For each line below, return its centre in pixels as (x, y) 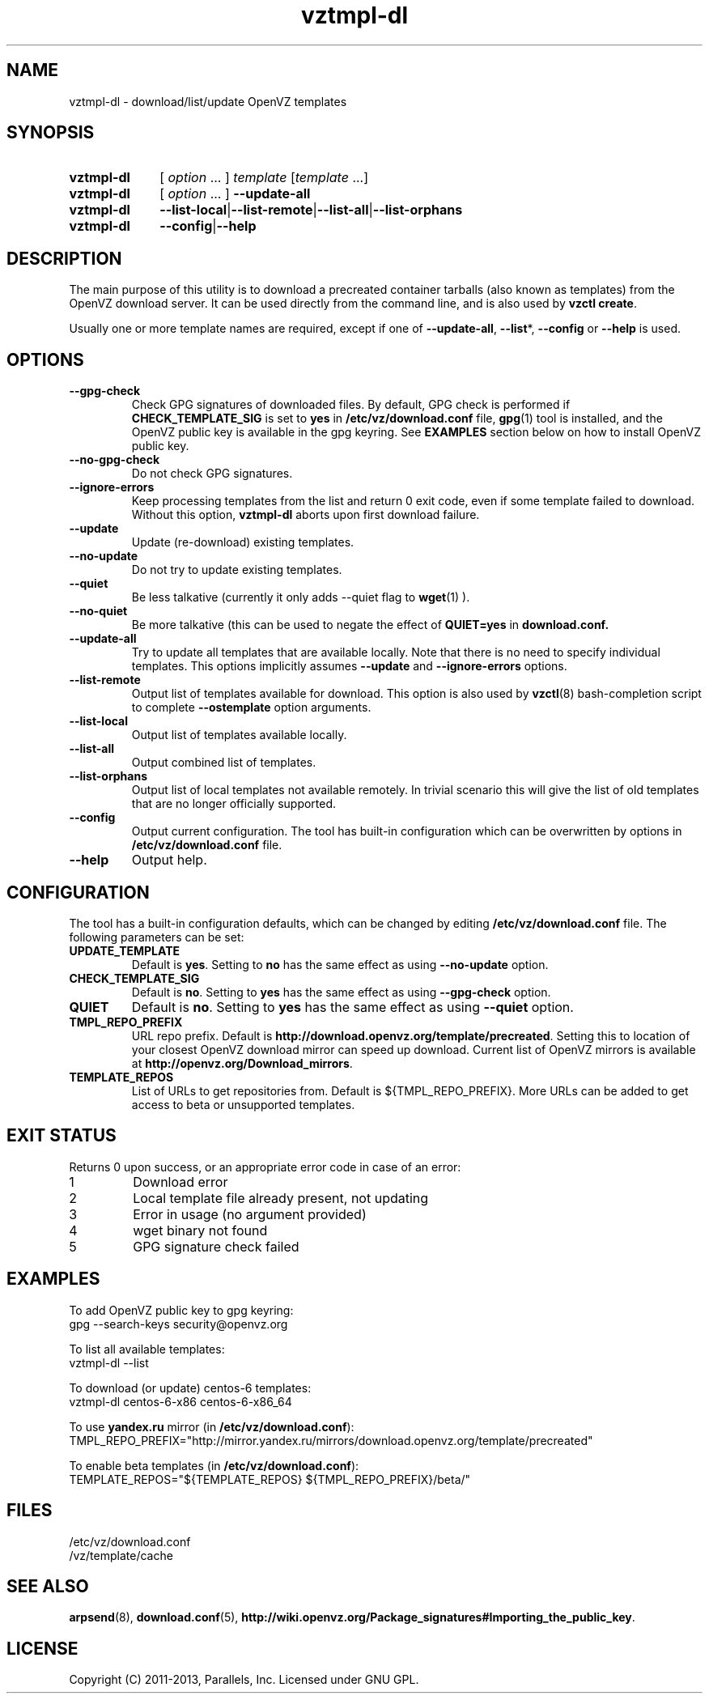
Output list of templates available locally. (239, 735)
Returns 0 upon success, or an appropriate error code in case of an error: (265, 1167)
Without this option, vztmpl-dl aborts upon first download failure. (306, 515)
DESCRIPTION (64, 258)
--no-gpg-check (115, 460)
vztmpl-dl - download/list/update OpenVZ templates (208, 101)
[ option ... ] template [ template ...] (264, 178)
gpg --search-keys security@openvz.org (178, 1324)
